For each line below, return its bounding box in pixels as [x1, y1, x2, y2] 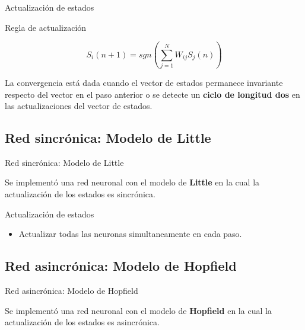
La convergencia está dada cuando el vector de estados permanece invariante [5, 76, 283, 88]
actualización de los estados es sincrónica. [5, 188, 155, 200]
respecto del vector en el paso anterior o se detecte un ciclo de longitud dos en [5, 88, 300, 100]
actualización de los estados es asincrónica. [5, 316, 160, 328]
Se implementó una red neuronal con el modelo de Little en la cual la [5, 176, 260, 188]
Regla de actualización [5, 21, 87, 33]
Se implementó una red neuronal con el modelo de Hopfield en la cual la [5, 304, 272, 316]
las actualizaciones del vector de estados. [5, 100, 152, 112]
